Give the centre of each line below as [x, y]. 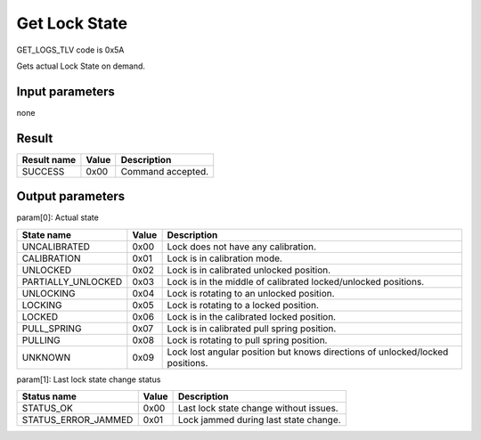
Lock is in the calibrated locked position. [252, 316]
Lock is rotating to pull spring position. [247, 340]
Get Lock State [72, 23]
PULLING [41, 340]
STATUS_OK [47, 408]
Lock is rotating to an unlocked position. [251, 293]
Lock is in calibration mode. [224, 258]
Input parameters [66, 91]
